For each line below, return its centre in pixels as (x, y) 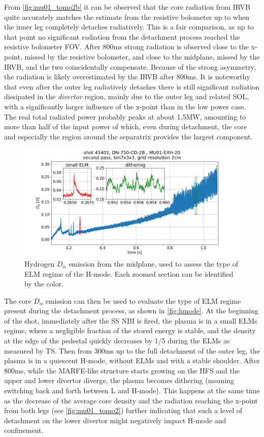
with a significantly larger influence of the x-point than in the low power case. (125, 106)
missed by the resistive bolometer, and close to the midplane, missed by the (142, 56)
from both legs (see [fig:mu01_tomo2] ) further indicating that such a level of (123, 410)
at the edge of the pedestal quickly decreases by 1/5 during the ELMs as (117, 341)
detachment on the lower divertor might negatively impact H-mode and (115, 420)
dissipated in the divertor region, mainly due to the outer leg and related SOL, (127, 96)
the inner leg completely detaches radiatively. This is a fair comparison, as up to (129, 27)
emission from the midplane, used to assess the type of (153, 263)
